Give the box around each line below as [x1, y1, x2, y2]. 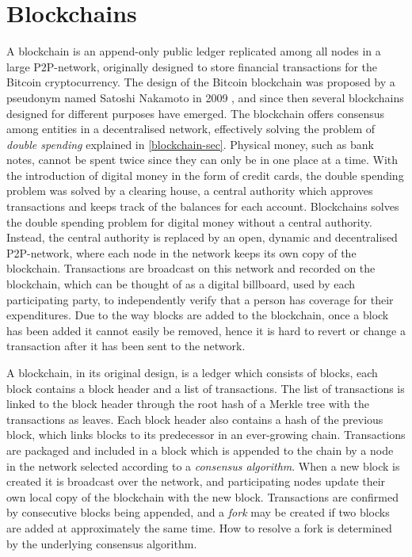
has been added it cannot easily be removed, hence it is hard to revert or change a [6, 322, 406, 338]
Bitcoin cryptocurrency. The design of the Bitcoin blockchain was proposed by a [6, 74, 395, 90]
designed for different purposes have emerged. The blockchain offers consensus [6, 105, 385, 121]
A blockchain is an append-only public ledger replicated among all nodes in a [6, 43, 381, 59]
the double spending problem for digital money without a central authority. [6, 213, 372, 230]
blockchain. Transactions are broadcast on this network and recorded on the [6, 260, 376, 277]
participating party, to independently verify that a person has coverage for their [6, 291, 394, 307]
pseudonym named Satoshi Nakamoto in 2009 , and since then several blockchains [6, 89, 404, 105]
